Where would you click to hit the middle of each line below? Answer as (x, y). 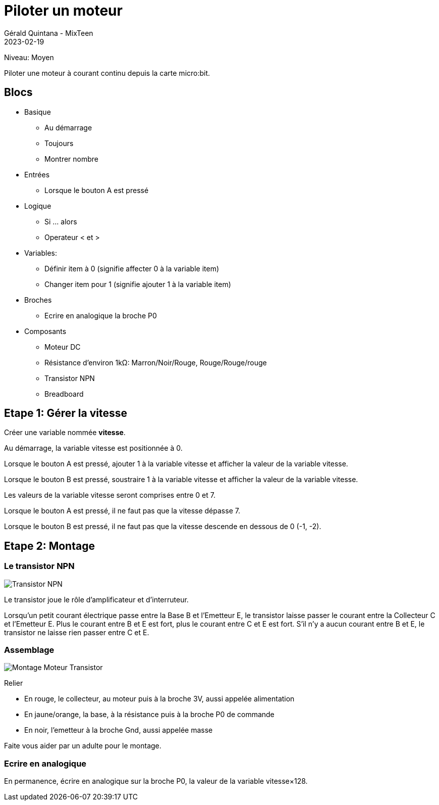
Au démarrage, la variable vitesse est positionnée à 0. (93, 448)
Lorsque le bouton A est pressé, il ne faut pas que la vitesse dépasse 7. (122, 511)
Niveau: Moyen (29, 57)
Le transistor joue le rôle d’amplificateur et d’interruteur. (96, 599)
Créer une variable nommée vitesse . (65, 433)
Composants (45, 331)
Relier (14, 683)
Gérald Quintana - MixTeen (49, 33)
